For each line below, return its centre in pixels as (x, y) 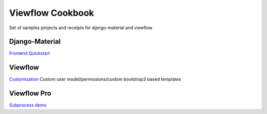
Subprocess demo (28, 105)
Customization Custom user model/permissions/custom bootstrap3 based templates (95, 79)
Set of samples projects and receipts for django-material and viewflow (81, 28)
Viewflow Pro (30, 94)
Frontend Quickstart (29, 53)
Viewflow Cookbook (52, 13)
